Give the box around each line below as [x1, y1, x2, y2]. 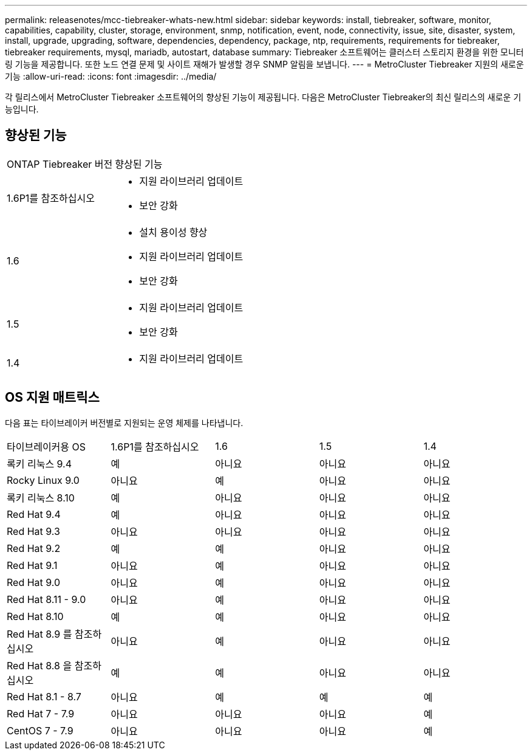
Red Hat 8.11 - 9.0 [7, 593, 86, 605]
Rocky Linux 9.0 [7, 474, 80, 486]
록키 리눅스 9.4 [7, 457, 72, 470]
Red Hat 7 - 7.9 [7, 707, 75, 720]
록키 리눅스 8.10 [7, 491, 75, 504]
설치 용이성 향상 [139, 226, 208, 238]
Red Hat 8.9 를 [7, 627, 72, 640]
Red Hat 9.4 [7, 508, 61, 520]
